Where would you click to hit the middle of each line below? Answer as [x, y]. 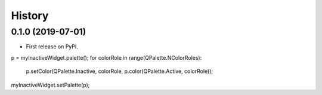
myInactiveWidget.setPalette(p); [50, 85]
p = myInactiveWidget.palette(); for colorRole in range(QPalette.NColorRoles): [106, 57]
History [30, 16]
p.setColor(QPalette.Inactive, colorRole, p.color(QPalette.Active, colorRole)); [120, 71]
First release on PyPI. [52, 47]
